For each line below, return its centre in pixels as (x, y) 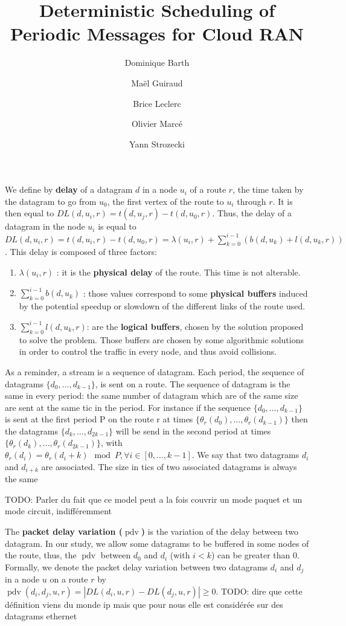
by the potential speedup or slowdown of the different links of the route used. (162, 305)
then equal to (30, 213)
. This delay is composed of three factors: (81, 252)
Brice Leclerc (157, 103)
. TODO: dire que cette (259, 591)
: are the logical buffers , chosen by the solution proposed (195, 326)
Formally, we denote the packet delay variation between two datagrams (136, 566)
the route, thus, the (41, 555)
